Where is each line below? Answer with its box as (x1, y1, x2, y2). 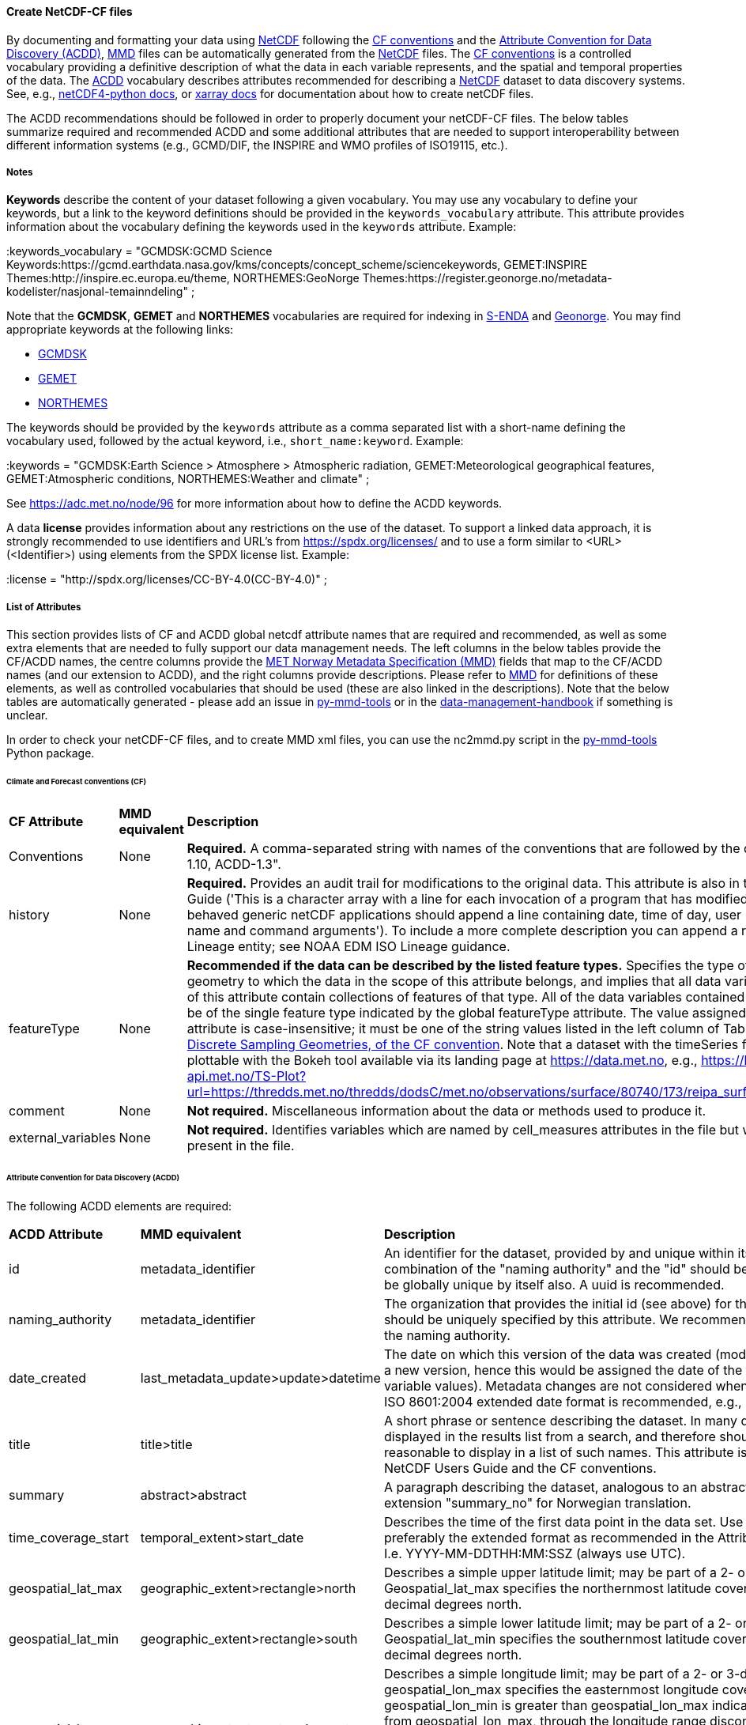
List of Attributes (6, 601, 81, 613)
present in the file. (186, 1137, 295, 1153)
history (9, 906, 50, 923)
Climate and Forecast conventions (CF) (6, 777, 147, 787)
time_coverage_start (9, 1529, 129, 1546)
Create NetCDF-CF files (6, 5, 133, 18)
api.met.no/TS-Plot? (186, 1067, 307, 1084)
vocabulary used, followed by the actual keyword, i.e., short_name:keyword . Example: (6, 434, 464, 448)
